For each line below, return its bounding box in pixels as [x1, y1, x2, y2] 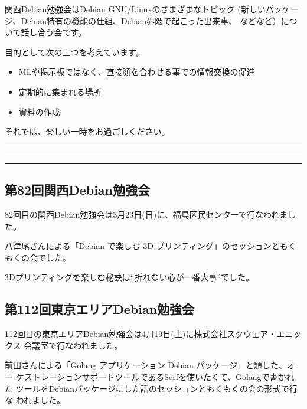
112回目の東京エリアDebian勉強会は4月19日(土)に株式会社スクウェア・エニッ [5, 328, 302, 340]
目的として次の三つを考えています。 [5, 45, 144, 58]
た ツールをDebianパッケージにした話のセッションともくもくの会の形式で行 [5, 382, 298, 394]
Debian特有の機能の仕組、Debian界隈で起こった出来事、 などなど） [21, 14, 281, 27]
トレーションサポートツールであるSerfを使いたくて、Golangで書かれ [32, 370, 295, 382]
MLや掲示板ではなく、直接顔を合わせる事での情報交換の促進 [18, 66, 255, 78]
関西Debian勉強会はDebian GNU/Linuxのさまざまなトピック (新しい [5, 3, 266, 15]
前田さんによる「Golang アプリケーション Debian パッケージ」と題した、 [5, 359, 288, 371]
